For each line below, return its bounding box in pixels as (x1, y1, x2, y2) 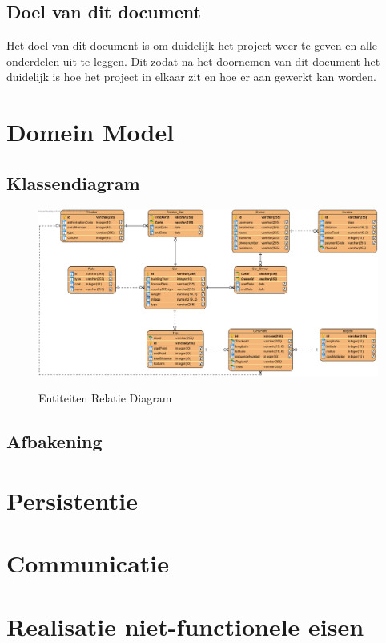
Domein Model (6, 115, 175, 148)
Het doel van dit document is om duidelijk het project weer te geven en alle (6, 37, 377, 54)
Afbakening (6, 429, 103, 454)
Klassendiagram (6, 170, 140, 195)
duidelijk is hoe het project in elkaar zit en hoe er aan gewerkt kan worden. (6, 68, 376, 85)
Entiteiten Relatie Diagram (38, 390, 172, 406)
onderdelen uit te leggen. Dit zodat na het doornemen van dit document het (6, 52, 380, 69)
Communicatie (6, 547, 170, 580)
